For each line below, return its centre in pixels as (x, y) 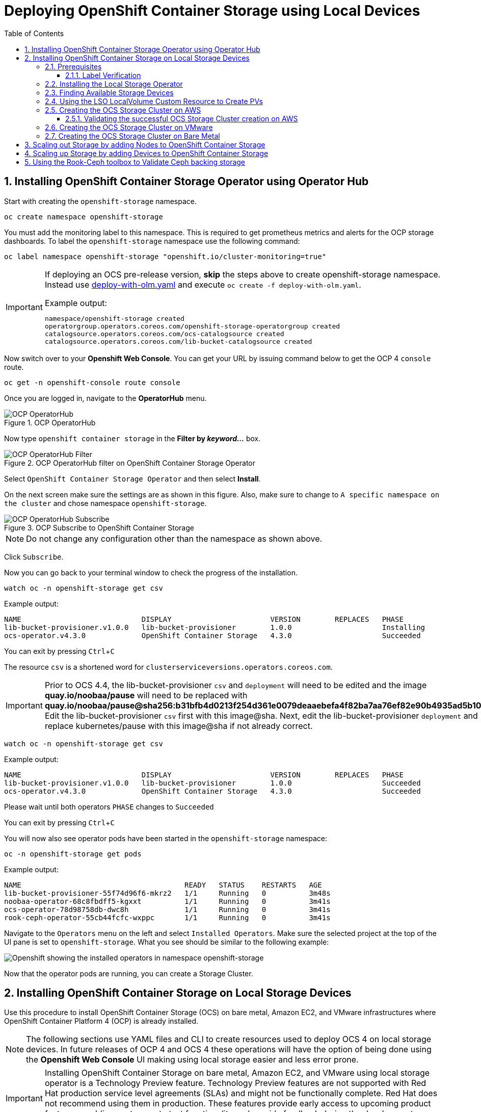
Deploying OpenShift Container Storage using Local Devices (212, 11)
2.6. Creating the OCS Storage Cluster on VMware (129, 127)
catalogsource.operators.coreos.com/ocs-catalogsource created (164, 334)
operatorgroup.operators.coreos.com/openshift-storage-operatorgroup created (192, 326)
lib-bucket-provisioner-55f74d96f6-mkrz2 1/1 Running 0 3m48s (167, 893)
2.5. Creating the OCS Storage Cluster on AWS (123, 110)
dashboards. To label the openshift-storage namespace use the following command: (152, 241)
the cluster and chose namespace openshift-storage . (105, 503)
